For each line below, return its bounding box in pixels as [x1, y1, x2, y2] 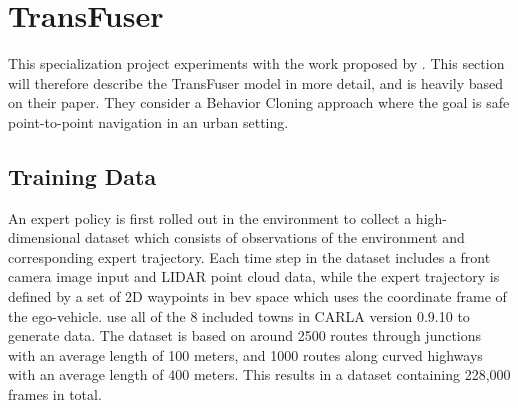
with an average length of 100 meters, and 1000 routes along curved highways [8, 344, 483, 365]
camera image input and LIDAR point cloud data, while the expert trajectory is [8, 266, 500, 287]
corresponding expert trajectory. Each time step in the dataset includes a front [8, 246, 491, 267]
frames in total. [8, 384, 102, 405]
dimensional [8, 227, 81, 248]
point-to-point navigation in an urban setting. [8, 111, 289, 132]
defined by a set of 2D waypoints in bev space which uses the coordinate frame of [8, 286, 507, 307]
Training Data [8, 160, 157, 191]
